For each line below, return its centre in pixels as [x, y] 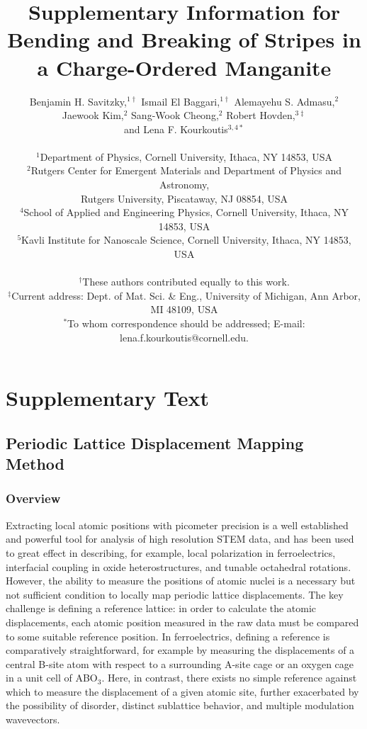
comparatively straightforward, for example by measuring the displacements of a [180, 650]
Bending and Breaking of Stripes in [184, 39]
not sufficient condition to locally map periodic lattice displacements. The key [175, 594]
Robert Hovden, [261, 115]
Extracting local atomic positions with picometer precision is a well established [177, 525]
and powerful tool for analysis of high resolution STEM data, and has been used [180, 539]
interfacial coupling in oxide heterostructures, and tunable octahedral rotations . [179, 566]
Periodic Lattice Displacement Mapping [155, 442]
